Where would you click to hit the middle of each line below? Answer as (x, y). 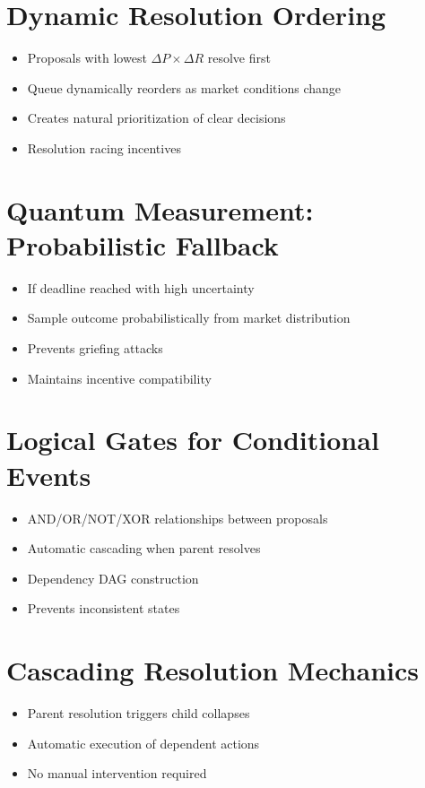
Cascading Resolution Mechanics (212, 670)
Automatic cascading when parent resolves (144, 548)
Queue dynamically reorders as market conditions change (184, 87)
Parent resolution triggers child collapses (139, 713)
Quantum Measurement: (160, 209)
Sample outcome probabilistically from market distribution (189, 318)
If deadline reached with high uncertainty (141, 287)
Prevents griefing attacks (95, 348)
